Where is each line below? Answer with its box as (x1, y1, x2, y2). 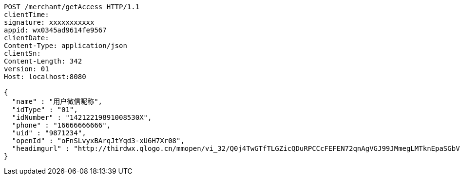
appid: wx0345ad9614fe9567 (4, 26, 107, 34)
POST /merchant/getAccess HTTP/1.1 (4, 3, 140, 11)
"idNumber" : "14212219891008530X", (12, 114, 152, 121)
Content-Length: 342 (4, 57, 82, 65)
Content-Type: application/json (4, 42, 127, 49)
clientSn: (4, 49, 41, 57)
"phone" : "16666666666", (12, 121, 111, 129)
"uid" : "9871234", (12, 129, 86, 137)
